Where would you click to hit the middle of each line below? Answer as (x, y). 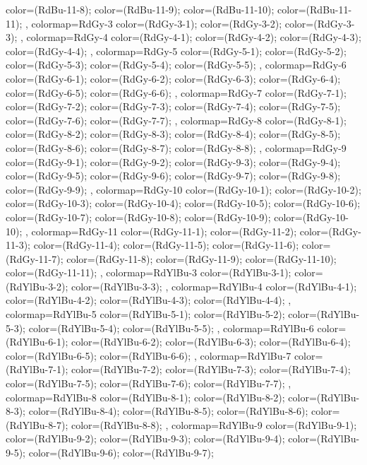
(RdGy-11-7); (35, 258)
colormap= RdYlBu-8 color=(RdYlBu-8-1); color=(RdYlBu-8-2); (145, 397)
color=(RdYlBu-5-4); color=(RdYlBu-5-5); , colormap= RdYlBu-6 (171, 328)
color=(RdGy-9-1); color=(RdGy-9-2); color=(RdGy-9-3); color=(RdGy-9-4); (173, 161)
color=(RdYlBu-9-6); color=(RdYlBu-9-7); (121, 452)
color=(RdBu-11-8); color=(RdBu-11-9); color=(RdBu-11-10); (140, 9)
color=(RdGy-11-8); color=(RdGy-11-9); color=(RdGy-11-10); (201, 258)
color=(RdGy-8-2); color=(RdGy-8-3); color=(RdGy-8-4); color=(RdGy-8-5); (173, 134)
